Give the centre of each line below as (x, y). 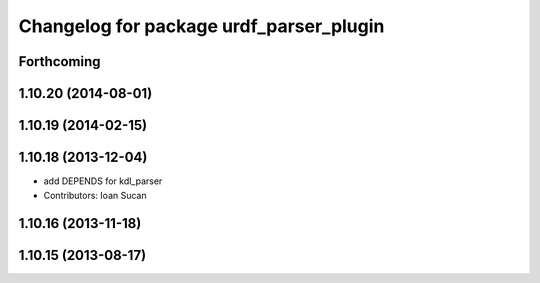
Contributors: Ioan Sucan (95, 195)
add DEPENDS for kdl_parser (103, 181)
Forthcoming (59, 61)
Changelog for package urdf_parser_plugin (201, 26)
